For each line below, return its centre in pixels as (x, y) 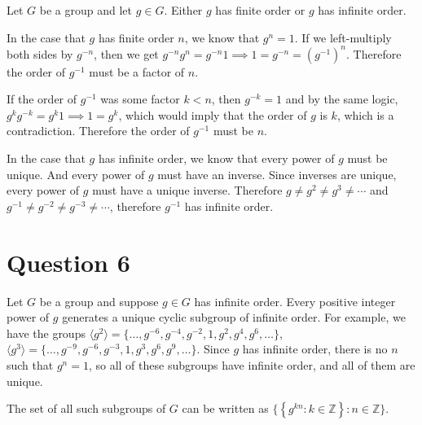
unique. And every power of (76, 174)
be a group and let (86, 10)
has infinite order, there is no (315, 349)
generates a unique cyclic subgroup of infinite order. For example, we (234, 317)
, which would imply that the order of (213, 114)
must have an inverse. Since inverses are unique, (277, 174)
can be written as (225, 408)
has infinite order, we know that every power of (216, 158)
